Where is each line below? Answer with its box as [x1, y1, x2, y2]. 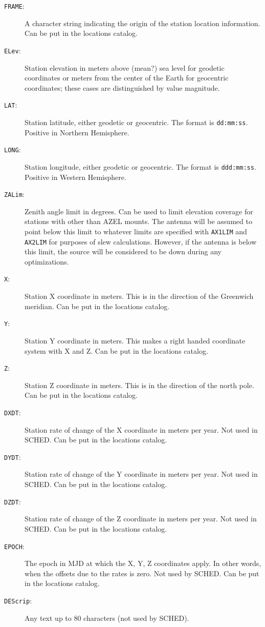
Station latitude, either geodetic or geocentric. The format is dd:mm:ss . [25, 116, 248, 127]
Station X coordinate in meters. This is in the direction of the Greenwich [25, 291, 254, 301]
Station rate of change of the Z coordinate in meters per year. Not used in [25, 513, 257, 524]
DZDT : [4, 496, 21, 507]
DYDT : [4, 451, 21, 462]
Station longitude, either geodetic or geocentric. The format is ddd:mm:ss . [25, 161, 256, 172]
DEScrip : [4, 595, 32, 605]
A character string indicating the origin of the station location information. [25, 17, 260, 28]
